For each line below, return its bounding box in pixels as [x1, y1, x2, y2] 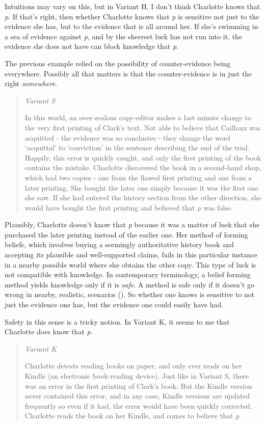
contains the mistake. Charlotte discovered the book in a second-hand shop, [24, 162, 261, 173]
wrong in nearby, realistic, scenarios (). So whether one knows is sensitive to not [5, 289, 255, 300]
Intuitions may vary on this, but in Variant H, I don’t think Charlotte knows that [5, 1, 260, 11]
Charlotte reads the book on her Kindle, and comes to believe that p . [24, 410, 242, 421]
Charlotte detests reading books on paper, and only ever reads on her [24, 360, 242, 371]
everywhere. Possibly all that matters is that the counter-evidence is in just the [5, 68, 252, 78]
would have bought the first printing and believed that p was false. [24, 202, 233, 213]
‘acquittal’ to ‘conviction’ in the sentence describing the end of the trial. [24, 142, 250, 153]
